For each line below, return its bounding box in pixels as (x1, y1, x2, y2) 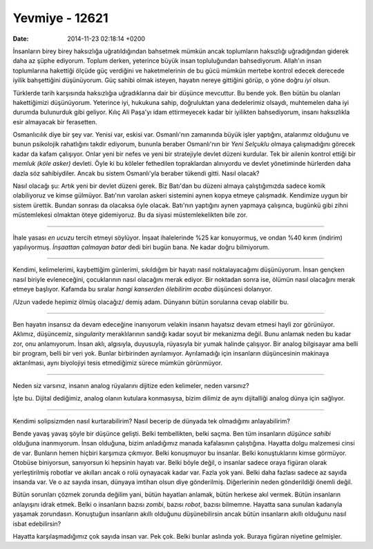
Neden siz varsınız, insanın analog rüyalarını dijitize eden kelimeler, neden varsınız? (12, 381, 249, 389)
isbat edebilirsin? (12, 519, 61, 528)
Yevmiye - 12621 (12, 10, 108, 26)
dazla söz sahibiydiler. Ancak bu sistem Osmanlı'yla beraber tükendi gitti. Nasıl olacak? (12, 169, 260, 177)
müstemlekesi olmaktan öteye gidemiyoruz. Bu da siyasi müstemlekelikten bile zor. (12, 211, 248, 219)
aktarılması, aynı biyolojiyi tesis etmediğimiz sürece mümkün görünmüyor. (12, 359, 222, 367)
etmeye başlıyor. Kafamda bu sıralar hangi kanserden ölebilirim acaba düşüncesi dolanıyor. (12, 285, 273, 293)
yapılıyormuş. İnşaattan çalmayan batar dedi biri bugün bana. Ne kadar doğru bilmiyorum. (12, 242, 270, 251)
